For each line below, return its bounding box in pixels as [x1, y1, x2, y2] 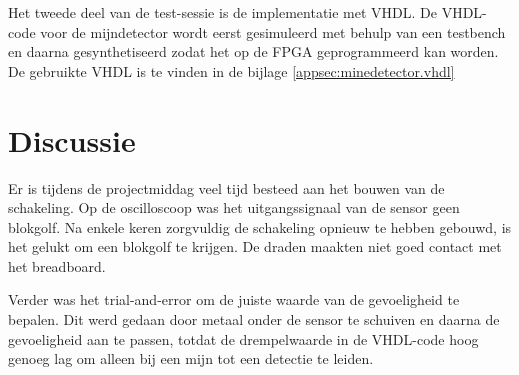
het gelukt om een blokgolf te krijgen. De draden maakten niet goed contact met [8, 236, 502, 257]
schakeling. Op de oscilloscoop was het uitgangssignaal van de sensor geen [8, 197, 460, 218]
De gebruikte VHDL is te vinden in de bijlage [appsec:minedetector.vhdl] [8, 60, 455, 81]
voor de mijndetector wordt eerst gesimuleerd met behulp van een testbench [40, 21, 506, 42]
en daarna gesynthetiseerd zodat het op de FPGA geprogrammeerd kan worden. [8, 41, 499, 62]
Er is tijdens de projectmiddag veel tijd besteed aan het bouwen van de [8, 177, 445, 198]
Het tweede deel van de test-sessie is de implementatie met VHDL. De [8, 2, 438, 22]
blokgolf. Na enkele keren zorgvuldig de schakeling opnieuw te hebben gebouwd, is [8, 216, 512, 237]
